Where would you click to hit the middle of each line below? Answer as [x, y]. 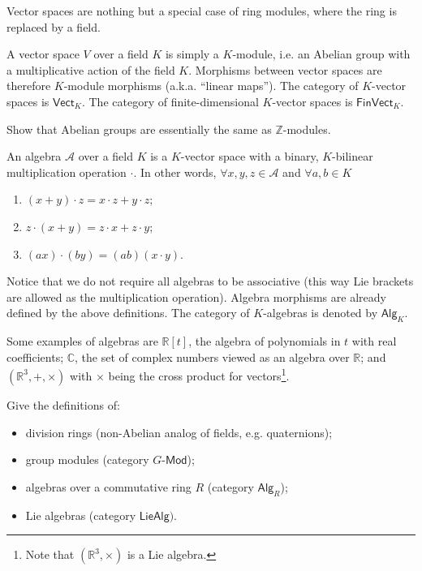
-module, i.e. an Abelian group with [321, 54]
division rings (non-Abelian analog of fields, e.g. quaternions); [179, 432]
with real [374, 341]
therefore [29, 86]
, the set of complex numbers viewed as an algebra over [212, 356]
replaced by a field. [54, 26]
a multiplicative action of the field [91, 69]
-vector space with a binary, [250, 156]
